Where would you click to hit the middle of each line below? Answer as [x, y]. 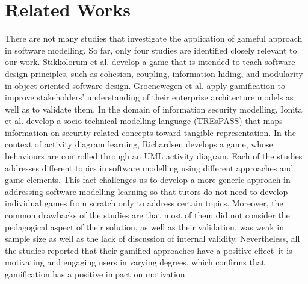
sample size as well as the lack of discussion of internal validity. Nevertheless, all [152, 239]
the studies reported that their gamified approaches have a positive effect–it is [149, 250]
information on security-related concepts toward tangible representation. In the [150, 132]
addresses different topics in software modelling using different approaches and [149, 168]
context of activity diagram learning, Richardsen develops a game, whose [139, 144]
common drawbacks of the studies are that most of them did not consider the [147, 215]
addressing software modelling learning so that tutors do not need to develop [146, 191]
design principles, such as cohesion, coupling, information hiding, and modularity [154, 73]
